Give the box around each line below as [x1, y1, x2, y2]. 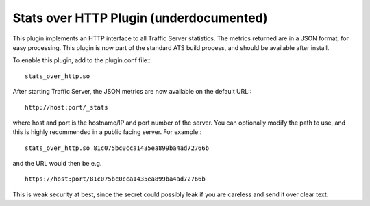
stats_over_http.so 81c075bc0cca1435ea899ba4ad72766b [25, 144, 209, 152]
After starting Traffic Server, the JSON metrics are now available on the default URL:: [12, 88, 252, 96]
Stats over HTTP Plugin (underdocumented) [12, 10, 268, 25]
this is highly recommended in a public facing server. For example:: [12, 128, 202, 136]
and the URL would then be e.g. [12, 159, 102, 168]
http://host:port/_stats [25, 103, 108, 111]
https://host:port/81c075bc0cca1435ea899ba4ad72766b [25, 175, 206, 183]
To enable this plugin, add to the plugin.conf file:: [12, 56, 151, 64]
